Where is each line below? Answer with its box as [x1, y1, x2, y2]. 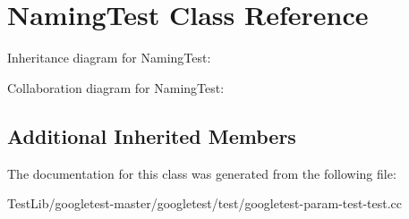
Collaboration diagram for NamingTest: [7, 78, 225, 97]
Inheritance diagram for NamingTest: [7, 48, 211, 67]
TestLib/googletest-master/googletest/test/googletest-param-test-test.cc [7, 194, 403, 213]
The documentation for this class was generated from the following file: [7, 164, 396, 182]
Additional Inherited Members [7, 122, 296, 149]
